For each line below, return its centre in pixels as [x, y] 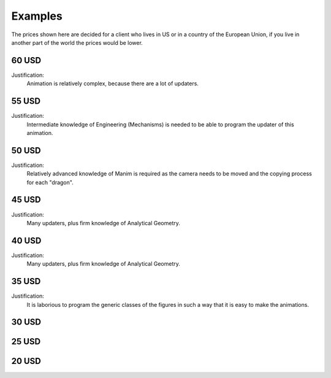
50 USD [26, 150]
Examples [37, 16]
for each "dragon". [50, 182]
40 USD [26, 240]
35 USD [26, 281]
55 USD [26, 101]
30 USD [26, 322]
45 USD [26, 200]
